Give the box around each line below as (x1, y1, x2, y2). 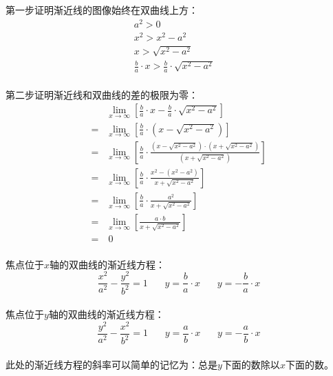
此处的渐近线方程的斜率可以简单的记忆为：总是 (6, 357, 217, 371)
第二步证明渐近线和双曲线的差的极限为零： (6, 87, 198, 101)
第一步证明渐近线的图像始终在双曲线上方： (6, 3, 198, 17)
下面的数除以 (222, 357, 280, 371)
